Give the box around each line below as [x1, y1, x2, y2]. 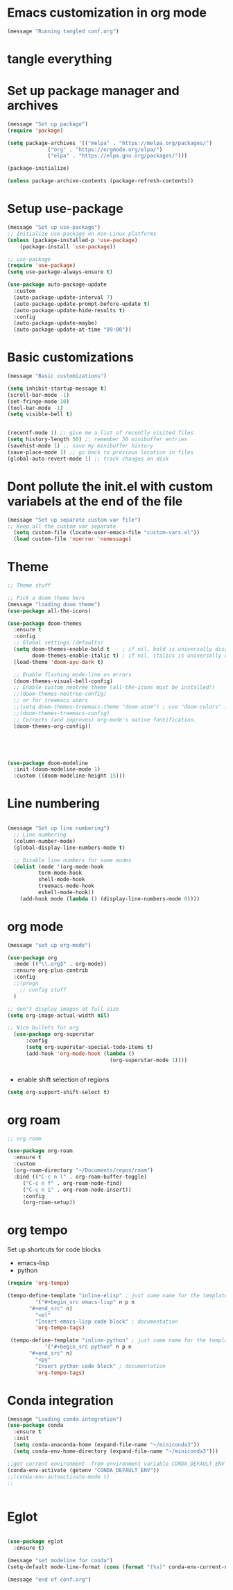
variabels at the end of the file [7, 493, 183, 509]
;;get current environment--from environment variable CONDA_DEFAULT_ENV [7, 1460, 225, 1467]
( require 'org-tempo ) [7, 1280, 70, 1287]
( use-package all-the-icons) [7, 607, 92, 615]
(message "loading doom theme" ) [7, 601, 101, 608]
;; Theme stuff [7, 582, 51, 589]
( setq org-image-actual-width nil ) [7, 1011, 110, 1019]
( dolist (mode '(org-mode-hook [13, 863, 104, 870]
